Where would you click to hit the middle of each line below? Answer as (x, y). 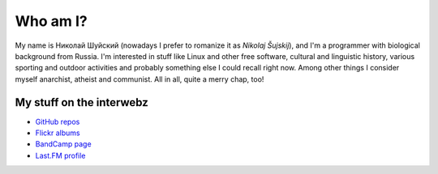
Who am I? (52, 21)
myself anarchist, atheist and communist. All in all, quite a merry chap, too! (140, 79)
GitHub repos (58, 121)
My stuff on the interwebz (82, 102)
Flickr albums (58, 133)
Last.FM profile (60, 155)
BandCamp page (64, 144)
